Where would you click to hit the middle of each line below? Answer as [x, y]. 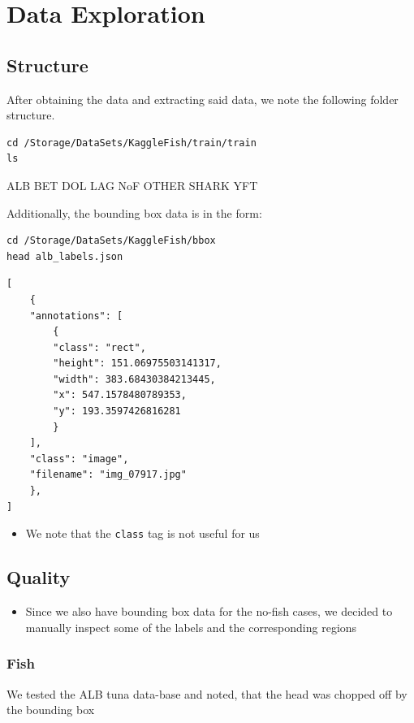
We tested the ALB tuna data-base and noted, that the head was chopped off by [207, 693]
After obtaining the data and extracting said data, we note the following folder [203, 99]
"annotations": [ [76, 316]
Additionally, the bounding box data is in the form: [134, 212]
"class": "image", [79, 459]
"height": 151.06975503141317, [137, 364]
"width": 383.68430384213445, [134, 379]
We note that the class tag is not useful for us [142, 533]
